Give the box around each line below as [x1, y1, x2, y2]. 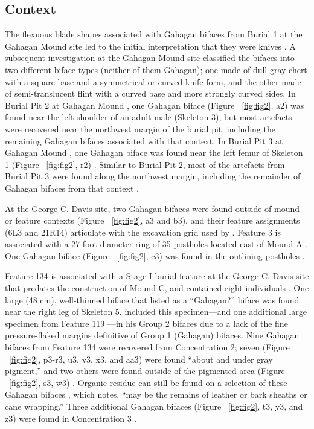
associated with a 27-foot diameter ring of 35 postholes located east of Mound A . [5, 237, 307, 250]
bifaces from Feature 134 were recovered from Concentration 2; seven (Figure [5, 341, 290, 353]
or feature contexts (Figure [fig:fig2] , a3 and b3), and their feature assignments [5, 214, 300, 227]
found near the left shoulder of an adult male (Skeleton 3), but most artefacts [5, 111, 292, 123]
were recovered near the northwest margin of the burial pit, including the [5, 122, 275, 135]
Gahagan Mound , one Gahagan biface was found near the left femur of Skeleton [5, 146, 303, 159]
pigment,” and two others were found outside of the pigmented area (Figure [5, 364, 285, 377]
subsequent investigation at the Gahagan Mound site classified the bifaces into [5, 51, 295, 64]
